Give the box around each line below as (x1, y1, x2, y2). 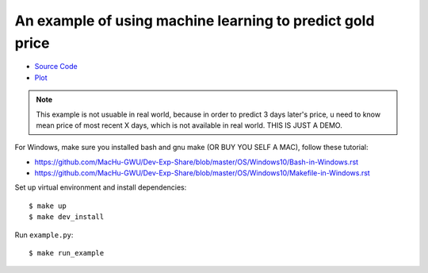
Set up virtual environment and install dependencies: (14, 183, 187, 192)
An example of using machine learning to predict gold (14, 12, 375, 29)
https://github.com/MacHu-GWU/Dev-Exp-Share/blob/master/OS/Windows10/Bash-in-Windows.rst (34, 157, 359, 167)
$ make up (29, 201, 67, 210)
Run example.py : (14, 230, 74, 240)
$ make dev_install (29, 213, 105, 221)
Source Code (34, 62, 78, 71)
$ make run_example (29, 248, 105, 258)
